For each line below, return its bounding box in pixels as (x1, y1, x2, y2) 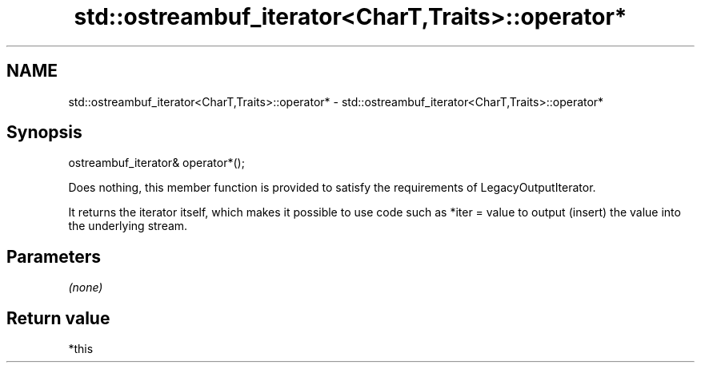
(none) (68, 280, 103, 295)
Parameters (6, 246, 101, 267)
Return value (6, 307, 110, 328)
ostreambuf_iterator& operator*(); (68, 156, 245, 170)
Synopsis (6, 122, 82, 143)
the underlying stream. (68, 219, 188, 233)
